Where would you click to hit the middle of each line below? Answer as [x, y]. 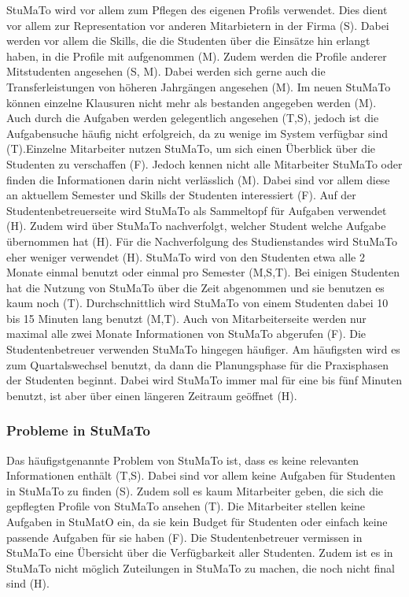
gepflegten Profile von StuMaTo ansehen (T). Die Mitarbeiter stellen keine [186, 506]
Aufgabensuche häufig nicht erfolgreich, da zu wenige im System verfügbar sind [197, 133]
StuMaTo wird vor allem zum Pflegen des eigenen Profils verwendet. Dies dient [197, 9]
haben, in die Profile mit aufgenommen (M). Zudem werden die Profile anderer [197, 56]
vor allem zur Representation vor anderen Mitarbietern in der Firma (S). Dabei [198, 25]
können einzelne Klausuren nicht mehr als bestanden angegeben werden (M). [192, 102]
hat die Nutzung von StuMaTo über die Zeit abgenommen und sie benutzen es [195, 287]
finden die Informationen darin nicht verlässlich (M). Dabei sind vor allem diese [198, 179]
